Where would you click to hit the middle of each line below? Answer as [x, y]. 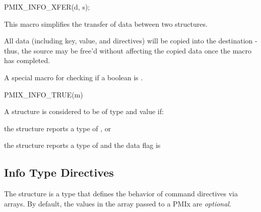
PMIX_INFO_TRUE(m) [44, 94]
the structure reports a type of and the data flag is [82, 145]
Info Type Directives [59, 172]
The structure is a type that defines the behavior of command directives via [121, 194]
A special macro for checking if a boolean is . [74, 77]
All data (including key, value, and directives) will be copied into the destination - [131, 41]
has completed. [27, 60]
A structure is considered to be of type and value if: [84, 111]
